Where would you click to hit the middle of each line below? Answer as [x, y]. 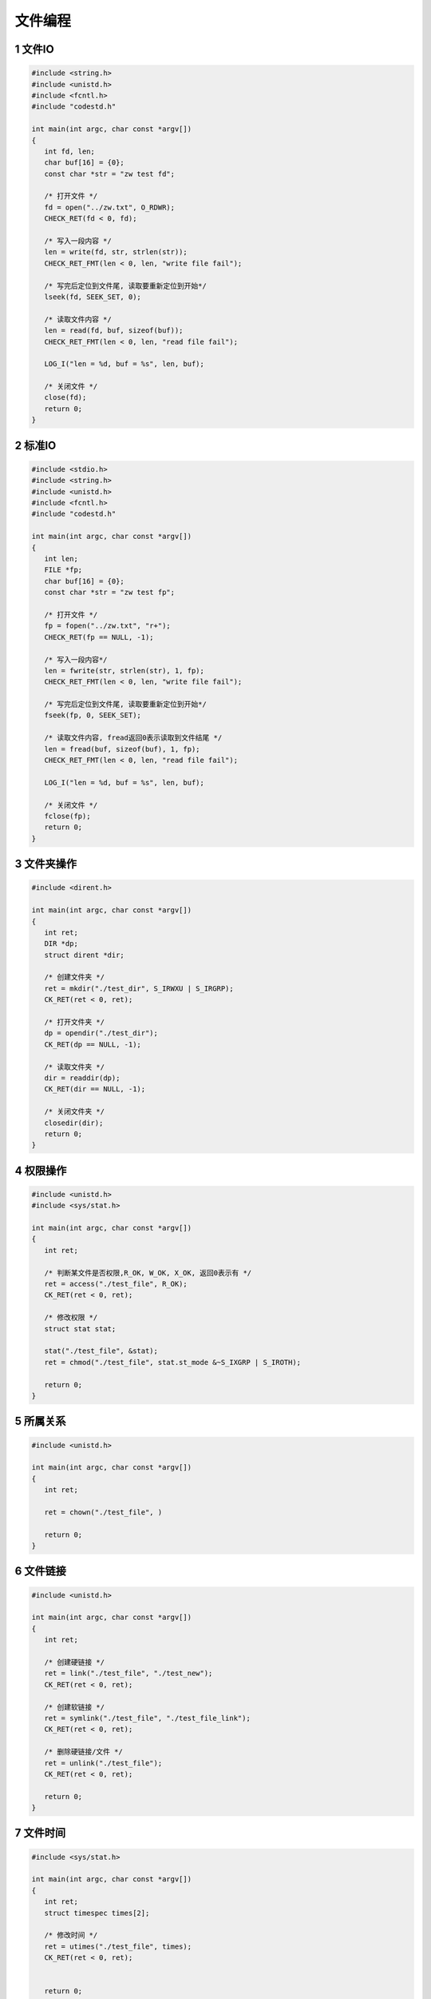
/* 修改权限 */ [71, 1318]
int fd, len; [70, 151]
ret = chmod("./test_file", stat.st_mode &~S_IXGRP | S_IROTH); [173, 1362]
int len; [61, 559]
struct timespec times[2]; [97, 1913]
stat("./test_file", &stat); [101, 1351]
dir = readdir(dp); [82, 1078]
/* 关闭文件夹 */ [75, 1112]
